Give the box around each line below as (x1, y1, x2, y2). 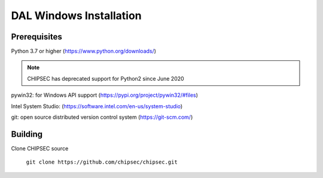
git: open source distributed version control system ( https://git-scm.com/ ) (11, 113, 193, 121)
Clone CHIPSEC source (11, 145, 69, 152)
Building (11, 129, 43, 139)
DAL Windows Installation (11, 9, 142, 22)
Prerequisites (11, 32, 62, 42)
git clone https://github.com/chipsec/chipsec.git (26, 159, 178, 165)
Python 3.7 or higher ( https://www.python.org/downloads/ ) (11, 48, 157, 55)
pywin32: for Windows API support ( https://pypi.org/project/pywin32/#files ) (11, 91, 199, 99)
